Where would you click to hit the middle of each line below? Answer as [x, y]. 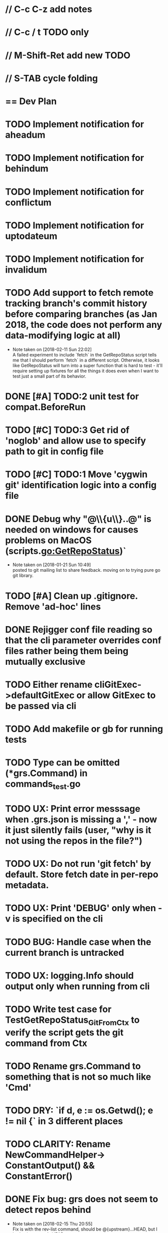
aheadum [25, 135]
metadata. [27, 885]
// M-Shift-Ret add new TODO [68, 55]
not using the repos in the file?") [74, 841]
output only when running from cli [77, 986]
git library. [23, 576]
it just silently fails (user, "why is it [78, 830]
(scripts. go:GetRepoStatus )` [66, 551]
